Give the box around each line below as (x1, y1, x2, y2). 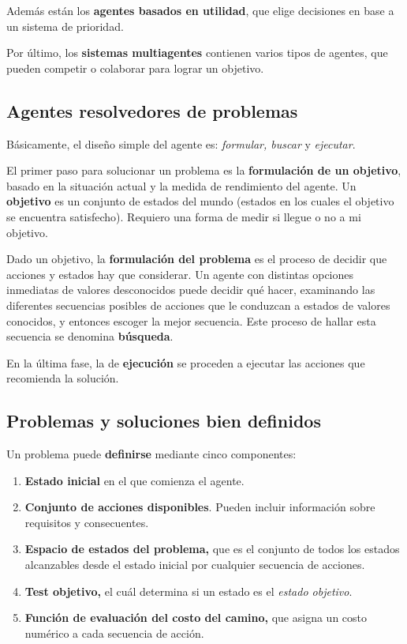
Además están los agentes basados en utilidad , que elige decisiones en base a (6, 2, 394, 18)
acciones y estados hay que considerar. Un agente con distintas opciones (6, 266, 354, 282)
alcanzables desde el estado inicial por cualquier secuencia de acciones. (24, 556, 365, 573)
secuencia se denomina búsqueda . (6, 328, 174, 345)
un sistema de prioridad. (6, 17, 124, 34)
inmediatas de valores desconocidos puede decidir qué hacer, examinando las (6, 281, 375, 298)
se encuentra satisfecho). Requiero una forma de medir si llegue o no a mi (6, 208, 361, 224)
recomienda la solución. (6, 370, 119, 386)
